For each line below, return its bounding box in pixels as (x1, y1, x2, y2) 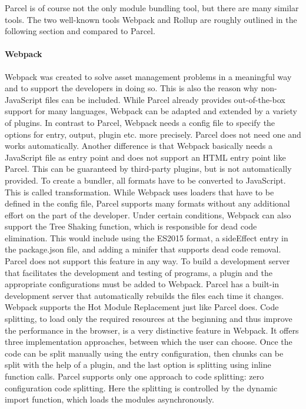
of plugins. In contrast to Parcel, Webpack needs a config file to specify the (5, 116, 275, 128)
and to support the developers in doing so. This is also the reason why (5, 82, 258, 94)
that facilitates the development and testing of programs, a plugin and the (5, 266, 272, 278)
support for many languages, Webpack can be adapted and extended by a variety (5, 105, 297, 117)
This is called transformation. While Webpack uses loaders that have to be (5, 185, 274, 198)
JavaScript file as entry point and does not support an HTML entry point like (5, 151, 286, 163)
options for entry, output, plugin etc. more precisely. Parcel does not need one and (5, 128, 301, 140)
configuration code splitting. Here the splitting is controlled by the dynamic (5, 381, 278, 394)
